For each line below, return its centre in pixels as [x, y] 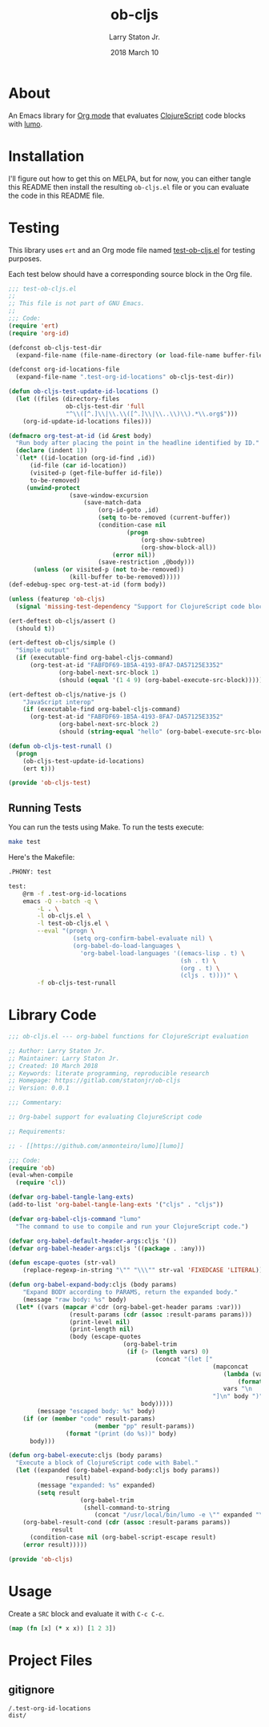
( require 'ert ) [34, 326]
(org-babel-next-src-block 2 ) [109, 725]
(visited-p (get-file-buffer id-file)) [96, 473]
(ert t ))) [39, 769]
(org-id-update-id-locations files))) [87, 421]
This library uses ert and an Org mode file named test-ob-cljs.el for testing [132, 250]
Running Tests [45, 807]
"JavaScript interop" [58, 702]
